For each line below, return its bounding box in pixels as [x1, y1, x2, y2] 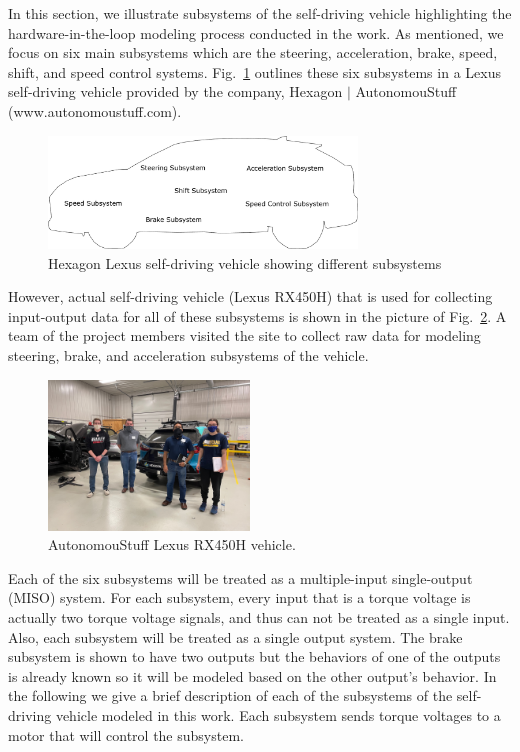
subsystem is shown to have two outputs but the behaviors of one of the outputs [8, 646, 501, 667]
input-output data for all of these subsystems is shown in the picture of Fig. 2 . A [8, 305, 507, 326]
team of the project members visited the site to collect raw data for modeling [8, 325, 481, 346]
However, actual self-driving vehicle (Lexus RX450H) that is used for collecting [8, 286, 493, 307]
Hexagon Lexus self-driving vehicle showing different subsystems [48, 252, 442, 273]
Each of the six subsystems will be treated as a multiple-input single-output [8, 567, 473, 588]
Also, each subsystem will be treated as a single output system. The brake [8, 626, 463, 647]
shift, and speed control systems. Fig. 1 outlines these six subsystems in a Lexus [8, 61, 501, 82]
